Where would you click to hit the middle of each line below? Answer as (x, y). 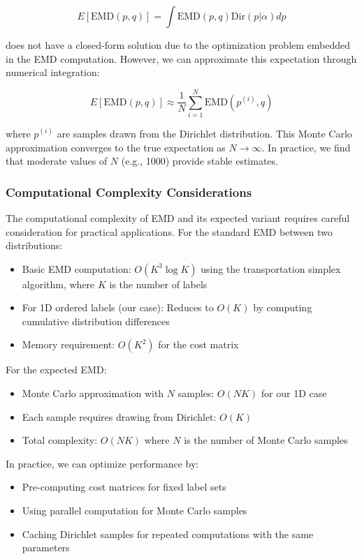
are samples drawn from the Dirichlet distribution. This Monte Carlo (204, 133)
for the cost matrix (198, 344)
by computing (283, 307)
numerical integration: (53, 72)
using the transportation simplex (271, 268)
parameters (46, 547)
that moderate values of (57, 161)
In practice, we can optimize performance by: (102, 463)
